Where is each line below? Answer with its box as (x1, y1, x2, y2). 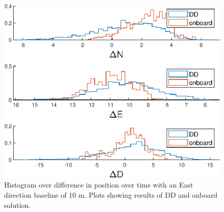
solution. (4, 199, 31, 210)
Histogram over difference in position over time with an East (4, 179, 193, 190)
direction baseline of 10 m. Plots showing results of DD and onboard (4, 189, 218, 200)
